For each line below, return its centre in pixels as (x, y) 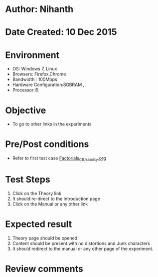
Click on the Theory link (37, 193)
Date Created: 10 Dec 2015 (61, 32)
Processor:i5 (25, 90)
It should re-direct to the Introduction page (56, 198)
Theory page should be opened (45, 238)
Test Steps (28, 180)
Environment (32, 55)
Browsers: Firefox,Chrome (39, 74)
